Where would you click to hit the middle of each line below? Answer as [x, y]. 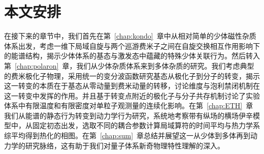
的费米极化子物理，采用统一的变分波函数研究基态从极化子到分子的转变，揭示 [132, 75]
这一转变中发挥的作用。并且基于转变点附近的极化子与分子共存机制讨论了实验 [132, 95]
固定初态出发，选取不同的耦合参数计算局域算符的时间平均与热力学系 [146, 125]
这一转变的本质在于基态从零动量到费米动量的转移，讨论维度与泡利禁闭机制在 [132, 86]
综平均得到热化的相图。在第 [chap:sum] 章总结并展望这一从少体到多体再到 [127, 135]
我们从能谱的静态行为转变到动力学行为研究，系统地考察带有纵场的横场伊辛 [128, 115]
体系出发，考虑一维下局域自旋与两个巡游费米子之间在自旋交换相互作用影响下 [132, 45]
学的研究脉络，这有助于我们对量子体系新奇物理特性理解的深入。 [118, 145]
